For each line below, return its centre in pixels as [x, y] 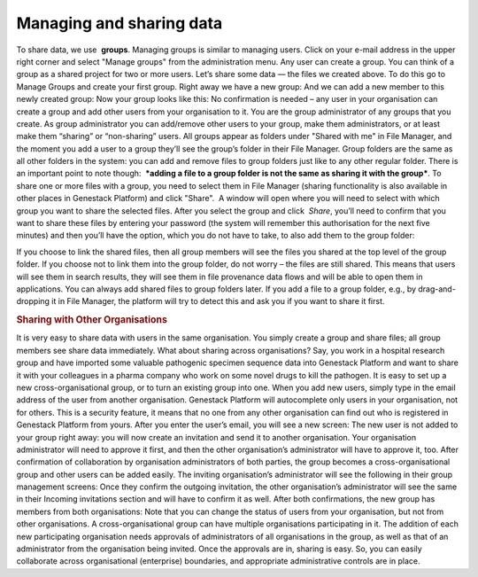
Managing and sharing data [119, 23]
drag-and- [436, 289]
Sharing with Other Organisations [92, 320]
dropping [33, 301]
